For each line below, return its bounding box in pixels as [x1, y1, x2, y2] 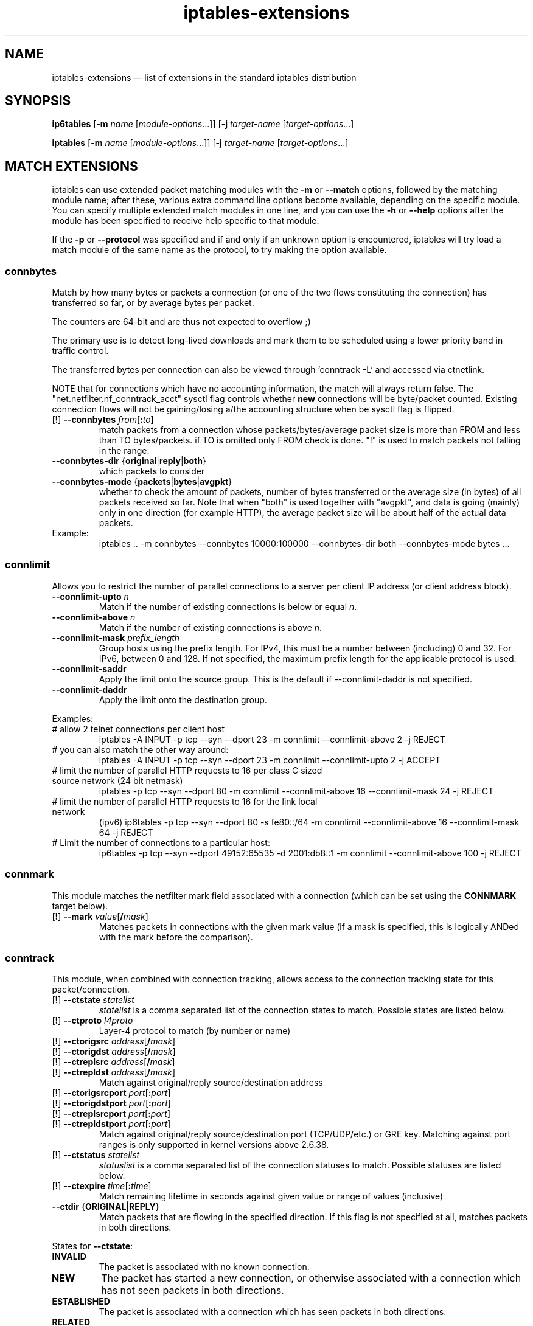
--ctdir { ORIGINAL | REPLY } [52, 1201, 159, 1212]
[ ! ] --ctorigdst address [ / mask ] [52, 1046, 176, 1057]
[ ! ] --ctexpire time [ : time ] [52, 1181, 152, 1192]
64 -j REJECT [99, 827, 153, 838]
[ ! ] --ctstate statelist [52, 994, 134, 1005]
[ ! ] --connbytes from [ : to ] [52, 414, 154, 425]
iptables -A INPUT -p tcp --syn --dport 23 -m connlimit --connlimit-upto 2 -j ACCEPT [99, 754, 441, 765]
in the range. [99, 445, 150, 456]
